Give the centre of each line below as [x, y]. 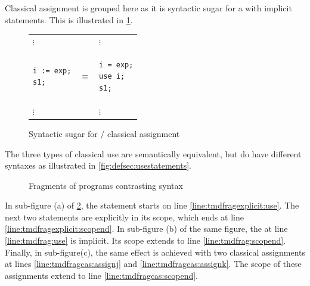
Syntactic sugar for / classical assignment [104, 133]
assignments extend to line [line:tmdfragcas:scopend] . [102, 275]
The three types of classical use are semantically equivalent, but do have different [153, 153]
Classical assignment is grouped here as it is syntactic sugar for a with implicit [148, 8]
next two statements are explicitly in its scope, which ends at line [124, 217]
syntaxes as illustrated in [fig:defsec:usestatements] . [98, 165]
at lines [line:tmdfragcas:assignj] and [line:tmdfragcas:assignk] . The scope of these [153, 264]
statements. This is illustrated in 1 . [69, 19]
